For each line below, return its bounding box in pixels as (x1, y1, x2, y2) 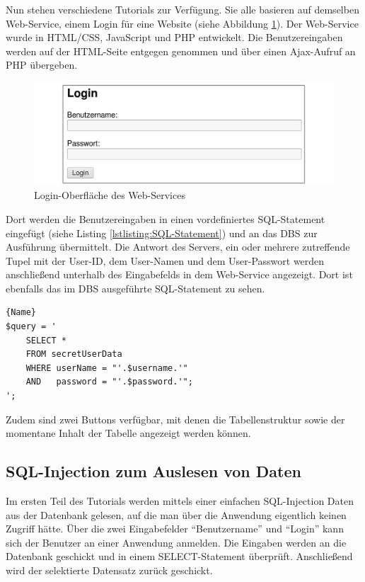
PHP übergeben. (6, 57, 78, 72)
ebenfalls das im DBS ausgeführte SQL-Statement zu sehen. (6, 280, 265, 295)
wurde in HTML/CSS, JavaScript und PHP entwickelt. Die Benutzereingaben (6, 30, 343, 45)
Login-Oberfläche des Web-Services (34, 188, 185, 202)
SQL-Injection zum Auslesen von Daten (6, 460, 301, 482)
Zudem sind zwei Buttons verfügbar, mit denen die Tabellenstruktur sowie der (6, 411, 345, 426)
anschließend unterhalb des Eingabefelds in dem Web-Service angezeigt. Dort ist (6, 267, 353, 282)
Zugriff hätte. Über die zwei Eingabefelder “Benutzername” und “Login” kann (6, 521, 344, 536)
